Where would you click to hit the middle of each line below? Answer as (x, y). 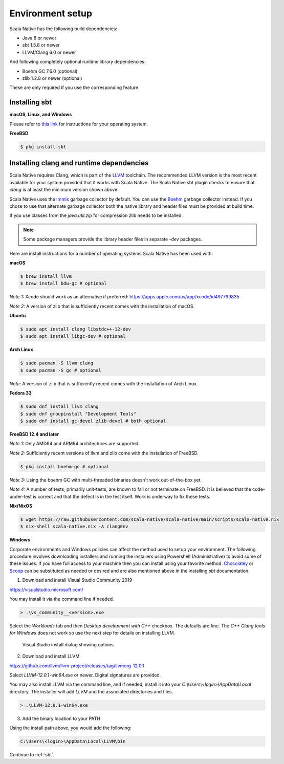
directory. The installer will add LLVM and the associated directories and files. (91, 691)
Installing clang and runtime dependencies (79, 163)
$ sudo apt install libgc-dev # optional (73, 336)
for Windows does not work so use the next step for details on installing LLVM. (92, 633)
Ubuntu (18, 316)
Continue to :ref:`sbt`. (32, 755)
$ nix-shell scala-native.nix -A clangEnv (74, 527)
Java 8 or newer (39, 38)
